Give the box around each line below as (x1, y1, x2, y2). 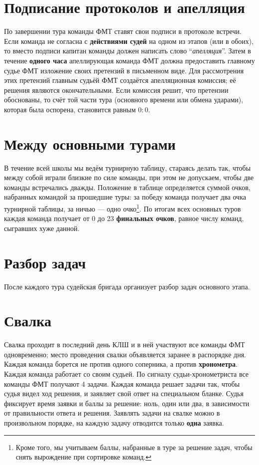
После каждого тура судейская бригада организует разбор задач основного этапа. (4, 281, 250, 291)
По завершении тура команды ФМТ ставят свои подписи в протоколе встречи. (4, 26, 242, 36)
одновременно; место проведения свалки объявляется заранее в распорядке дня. (4, 349, 246, 359)
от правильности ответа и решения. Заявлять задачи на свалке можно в (4, 408, 220, 418)
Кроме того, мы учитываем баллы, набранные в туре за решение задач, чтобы (15, 442, 253, 452)
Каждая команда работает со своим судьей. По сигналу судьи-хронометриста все (4, 369, 249, 379)
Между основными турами (4, 133, 176, 154)
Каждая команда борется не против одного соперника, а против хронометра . (4, 359, 238, 369)
